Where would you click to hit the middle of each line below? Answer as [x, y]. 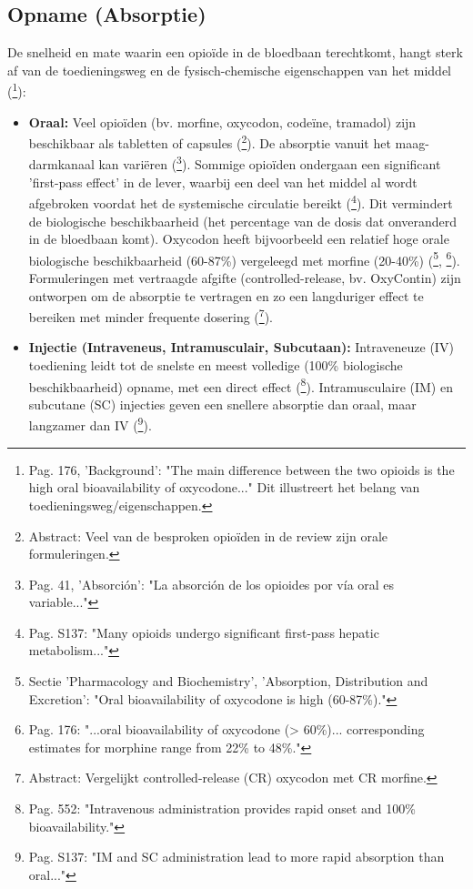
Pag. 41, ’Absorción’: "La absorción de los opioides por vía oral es [211, 584]
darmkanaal [61, 164]
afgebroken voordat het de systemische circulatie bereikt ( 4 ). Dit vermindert [241, 202]
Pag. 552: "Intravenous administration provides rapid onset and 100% [222, 808]
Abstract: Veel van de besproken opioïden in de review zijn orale [208, 535]
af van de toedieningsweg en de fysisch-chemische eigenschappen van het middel [229, 70]
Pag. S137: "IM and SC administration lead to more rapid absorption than [236, 857]
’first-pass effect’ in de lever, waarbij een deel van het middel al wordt [223, 182]
